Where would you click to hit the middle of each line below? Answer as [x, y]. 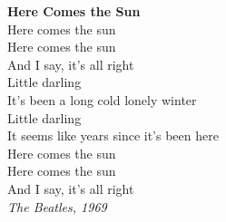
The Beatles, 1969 [57, 206]
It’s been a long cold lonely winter [102, 99]
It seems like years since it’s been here [113, 135]
